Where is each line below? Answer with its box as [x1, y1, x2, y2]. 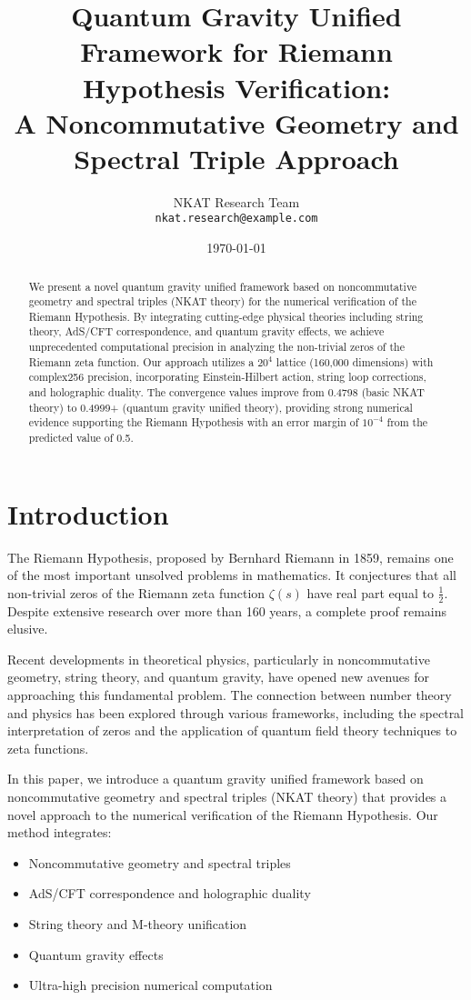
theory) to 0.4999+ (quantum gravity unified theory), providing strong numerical [28, 399, 413, 415]
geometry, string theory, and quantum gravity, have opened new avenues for [7, 667, 429, 686]
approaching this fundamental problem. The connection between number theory [7, 685, 452, 705]
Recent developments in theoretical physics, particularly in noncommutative [7, 649, 430, 668]
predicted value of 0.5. [28, 430, 134, 445]
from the [386, 415, 428, 430]
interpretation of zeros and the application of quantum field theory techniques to [7, 721, 457, 740]
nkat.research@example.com [155, 212, 318, 225]
